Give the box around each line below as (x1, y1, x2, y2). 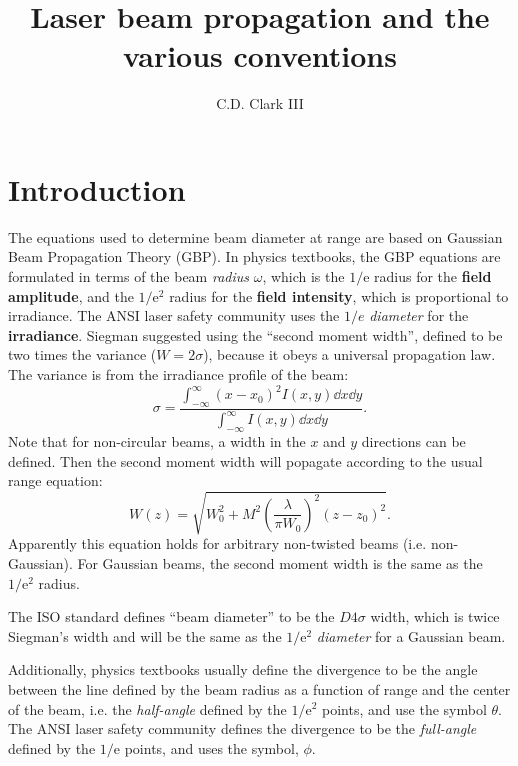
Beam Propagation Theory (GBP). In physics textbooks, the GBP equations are (8, 246, 501, 267)
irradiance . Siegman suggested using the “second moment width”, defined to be (8, 324, 503, 345)
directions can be (361, 431, 466, 452)
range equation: (8, 470, 103, 491)
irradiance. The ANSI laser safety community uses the (8, 305, 340, 326)
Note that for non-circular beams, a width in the (8, 431, 306, 452)
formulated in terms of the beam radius (8, 266, 249, 287)
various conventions (123, 35, 397, 76)
